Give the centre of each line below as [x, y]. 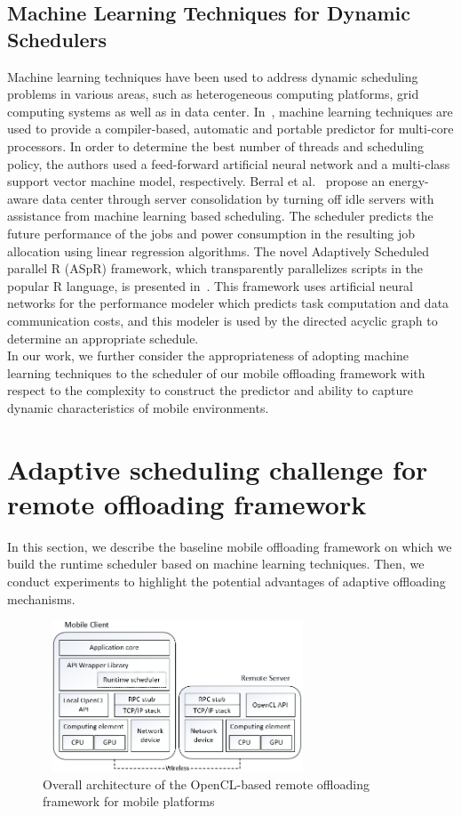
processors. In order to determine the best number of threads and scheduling [215, 145]
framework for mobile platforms [129, 801]
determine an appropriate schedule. [103, 338]
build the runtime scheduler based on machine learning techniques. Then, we [216, 564]
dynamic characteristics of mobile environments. [138, 407]
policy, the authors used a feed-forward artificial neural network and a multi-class [229, 163]
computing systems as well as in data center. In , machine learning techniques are [230, 111]
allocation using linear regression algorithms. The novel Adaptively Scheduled [218, 250]
